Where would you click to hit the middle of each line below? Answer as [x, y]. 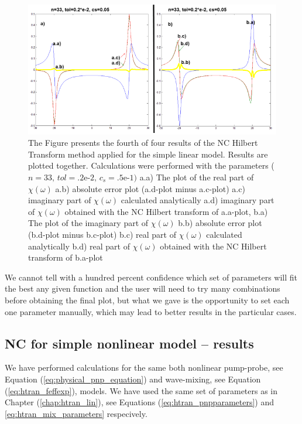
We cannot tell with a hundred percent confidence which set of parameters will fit [151, 277]
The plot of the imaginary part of [88, 223]
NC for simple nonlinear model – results [129, 343]
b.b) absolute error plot [220, 223]
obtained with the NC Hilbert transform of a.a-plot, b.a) [166, 211]
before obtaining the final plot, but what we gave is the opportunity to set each [147, 300]
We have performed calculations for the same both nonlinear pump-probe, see [144, 367]
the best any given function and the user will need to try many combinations [143, 288]
